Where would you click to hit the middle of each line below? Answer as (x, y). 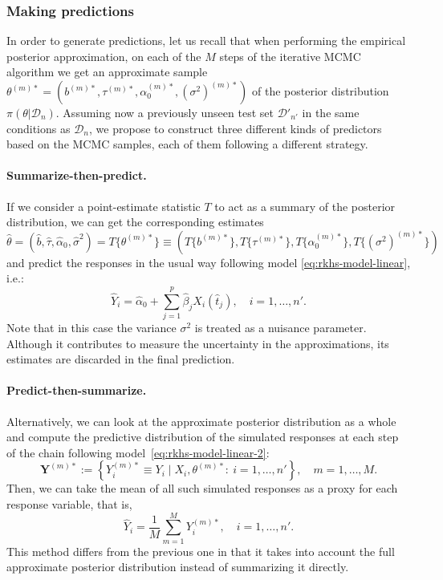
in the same (331, 112)
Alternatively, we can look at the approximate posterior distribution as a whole (201, 421)
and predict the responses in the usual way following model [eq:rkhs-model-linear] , (209, 262)
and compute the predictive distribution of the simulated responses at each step (203, 437)
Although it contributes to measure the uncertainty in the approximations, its (198, 343)
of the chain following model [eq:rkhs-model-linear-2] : (138, 452)
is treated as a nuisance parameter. (280, 328)
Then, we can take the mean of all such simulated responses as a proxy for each (202, 488)
